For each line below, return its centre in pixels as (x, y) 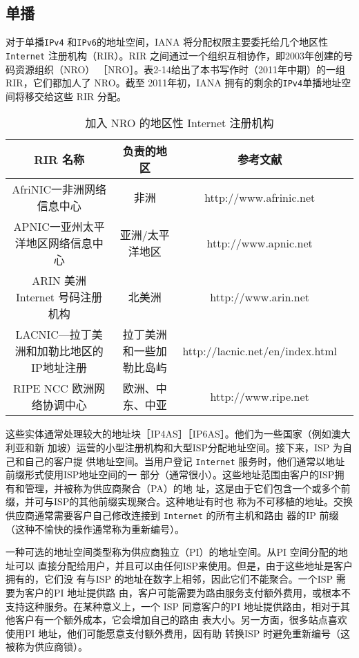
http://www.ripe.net (260, 396)
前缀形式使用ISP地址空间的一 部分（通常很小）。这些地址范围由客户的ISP (170, 474)
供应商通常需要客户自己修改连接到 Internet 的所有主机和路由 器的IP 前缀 (172, 515)
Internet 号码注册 (59, 297)
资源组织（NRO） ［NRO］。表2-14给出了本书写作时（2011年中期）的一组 (180, 69)
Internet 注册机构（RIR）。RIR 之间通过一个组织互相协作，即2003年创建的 (174, 55)
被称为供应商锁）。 (47, 647)
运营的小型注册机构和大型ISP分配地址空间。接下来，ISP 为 (210, 447)
